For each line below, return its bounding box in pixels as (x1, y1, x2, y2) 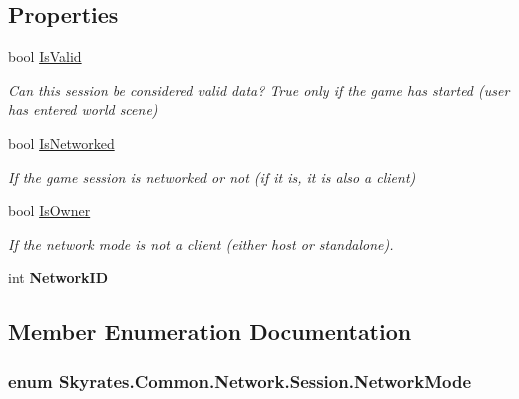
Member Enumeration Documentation (8, 316, 412, 347)
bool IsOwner (8, 200, 91, 221)
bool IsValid (8, 46, 82, 67)
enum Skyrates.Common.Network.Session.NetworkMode (8, 368, 472, 393)
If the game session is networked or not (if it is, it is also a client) (8, 166, 416, 187)
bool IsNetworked (8, 132, 115, 153)
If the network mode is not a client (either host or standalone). (8, 233, 394, 254)
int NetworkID (8, 267, 109, 288)
